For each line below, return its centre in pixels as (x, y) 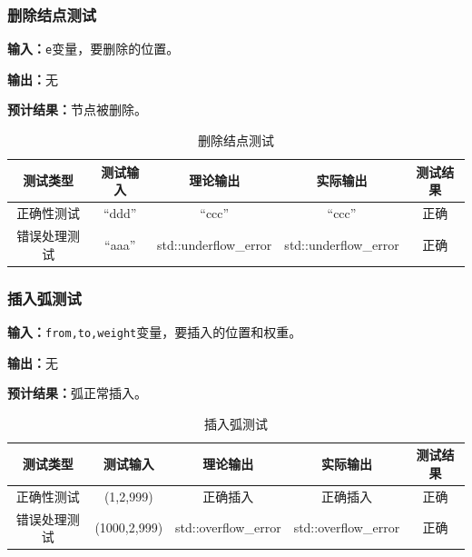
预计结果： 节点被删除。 (77, 109)
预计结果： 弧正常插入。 (77, 393)
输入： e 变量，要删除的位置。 (93, 49)
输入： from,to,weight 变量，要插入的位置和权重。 (155, 331)
